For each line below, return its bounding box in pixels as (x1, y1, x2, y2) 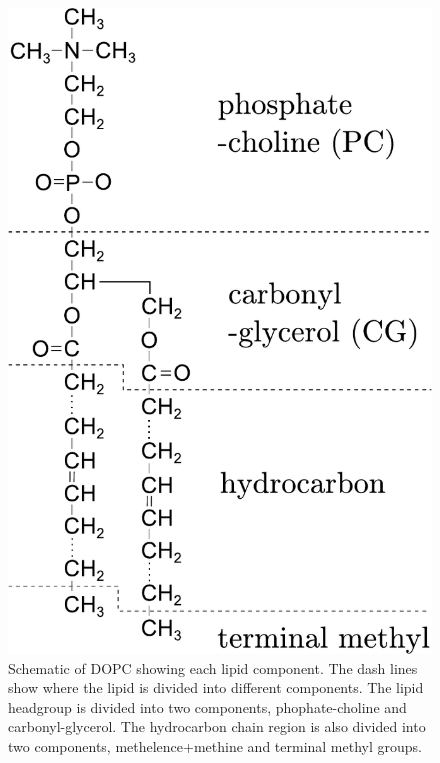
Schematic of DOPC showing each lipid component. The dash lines (8, 657, 418, 678)
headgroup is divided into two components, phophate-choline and (8, 696, 407, 717)
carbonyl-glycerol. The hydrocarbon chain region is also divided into (8, 716, 426, 737)
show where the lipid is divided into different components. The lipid (8, 677, 424, 698)
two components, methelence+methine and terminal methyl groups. (8, 736, 422, 757)
